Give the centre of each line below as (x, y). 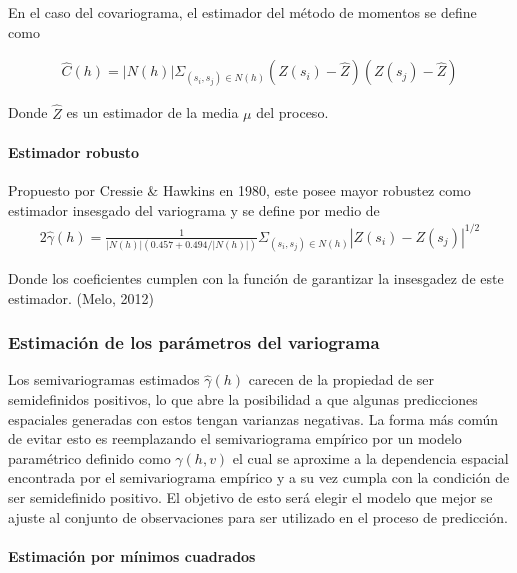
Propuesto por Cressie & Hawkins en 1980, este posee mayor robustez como (239, 190)
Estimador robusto (74, 151)
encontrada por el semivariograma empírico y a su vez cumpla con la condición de (259, 477)
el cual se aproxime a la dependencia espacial (370, 457)
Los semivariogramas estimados (104, 379)
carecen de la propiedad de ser (341, 379)
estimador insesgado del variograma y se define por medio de (194, 209)
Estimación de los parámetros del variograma (194, 342)
